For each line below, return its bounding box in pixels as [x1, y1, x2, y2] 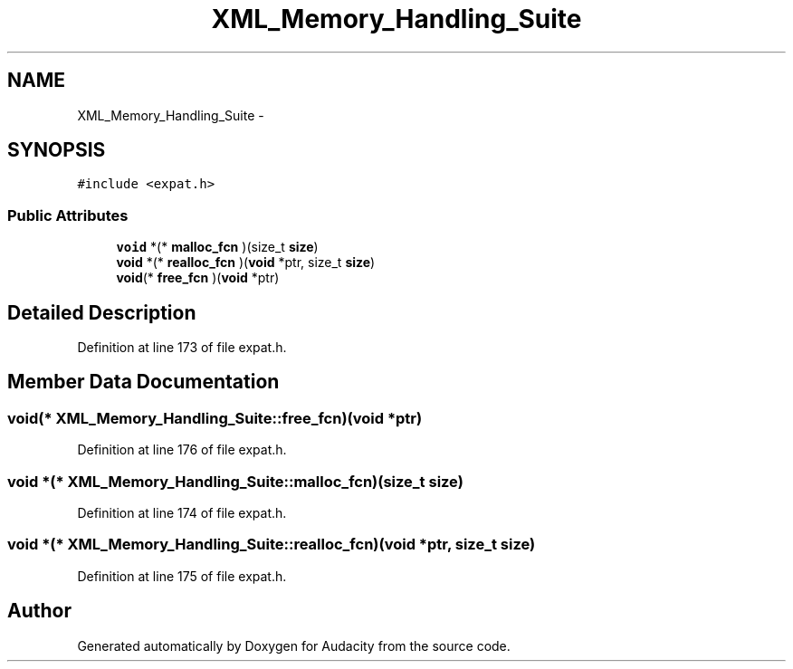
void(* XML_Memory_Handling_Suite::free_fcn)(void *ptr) [7, 408, 423, 427]
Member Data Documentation [7, 370, 280, 394]
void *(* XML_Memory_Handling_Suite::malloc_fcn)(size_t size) [7, 472, 463, 491]
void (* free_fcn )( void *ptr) [116, 270, 280, 286]
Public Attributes [7, 205, 129, 225]
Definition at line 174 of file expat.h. [77, 505, 287, 521]
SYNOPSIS [7, 139, 106, 162]
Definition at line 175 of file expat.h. [77, 568, 287, 584]
